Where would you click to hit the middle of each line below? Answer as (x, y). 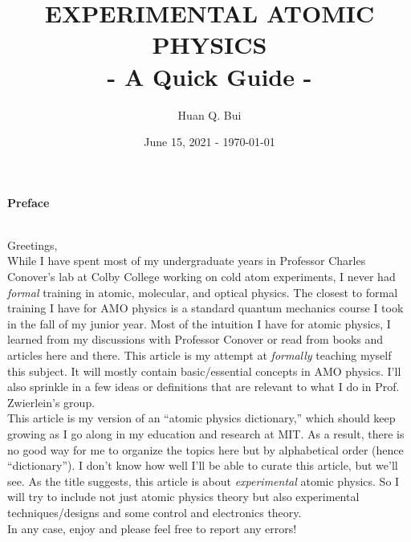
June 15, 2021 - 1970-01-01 (210, 142)
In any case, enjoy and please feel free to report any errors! (152, 528)
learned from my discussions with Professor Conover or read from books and (195, 339)
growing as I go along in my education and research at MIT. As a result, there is (206, 434)
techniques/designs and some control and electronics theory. (155, 512)
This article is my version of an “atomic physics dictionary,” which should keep (201, 418)
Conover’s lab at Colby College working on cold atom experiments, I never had (201, 277)
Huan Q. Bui (210, 114)
